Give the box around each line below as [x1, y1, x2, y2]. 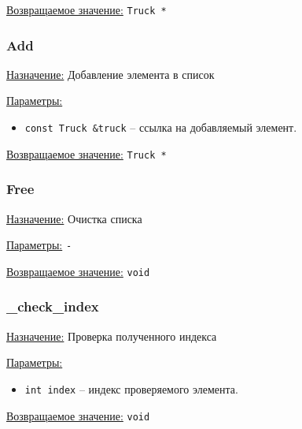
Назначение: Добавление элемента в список [6, 65, 215, 82]
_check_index [6, 297, 99, 316]
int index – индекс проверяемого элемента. [24, 380, 238, 397]
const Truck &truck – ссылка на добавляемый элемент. [24, 119, 297, 136]
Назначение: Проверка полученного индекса [6, 327, 217, 344]
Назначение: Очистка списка [6, 210, 142, 226]
